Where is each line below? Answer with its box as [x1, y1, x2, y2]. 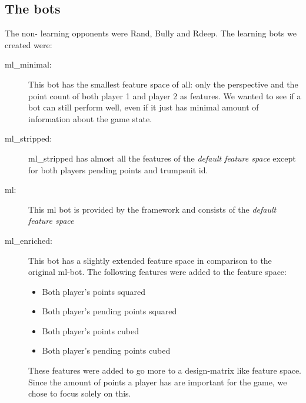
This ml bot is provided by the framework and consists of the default [28, 203, 277, 215]
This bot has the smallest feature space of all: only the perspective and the [28, 78, 298, 90]
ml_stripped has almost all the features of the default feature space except [28, 152, 296, 164]
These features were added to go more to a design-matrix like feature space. [28, 364, 301, 377]
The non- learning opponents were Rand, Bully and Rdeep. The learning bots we [5, 27, 297, 39]
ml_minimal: [5, 58, 52, 70]
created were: [5, 38, 52, 51]
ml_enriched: [5, 234, 52, 246]
